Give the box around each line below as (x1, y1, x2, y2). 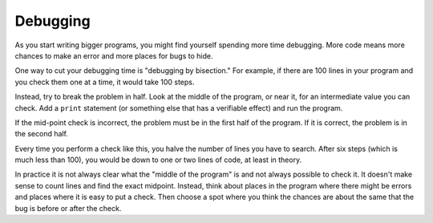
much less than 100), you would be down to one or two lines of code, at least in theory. (14, 155, 302, 164)
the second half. (14, 129, 68, 139)
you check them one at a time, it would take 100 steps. (14, 77, 195, 87)
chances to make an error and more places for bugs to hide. (14, 51, 213, 60)
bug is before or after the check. (14, 203, 122, 213)
